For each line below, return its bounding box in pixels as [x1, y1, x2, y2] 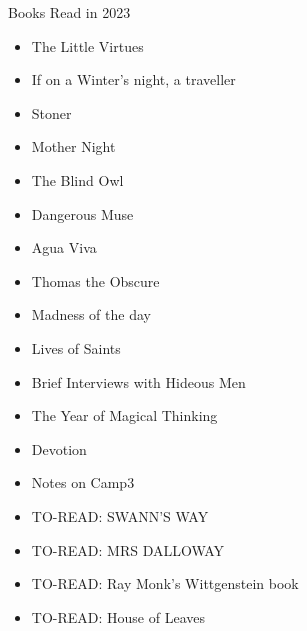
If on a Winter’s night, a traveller [31, 69, 236, 90]
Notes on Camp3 [31, 472, 135, 493]
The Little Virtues [31, 35, 144, 56]
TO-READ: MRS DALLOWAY [31, 539, 225, 560]
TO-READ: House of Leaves [31, 606, 205, 627]
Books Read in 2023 [8, 2, 131, 22]
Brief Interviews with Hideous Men [31, 371, 246, 392]
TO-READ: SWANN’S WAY [31, 505, 209, 526]
